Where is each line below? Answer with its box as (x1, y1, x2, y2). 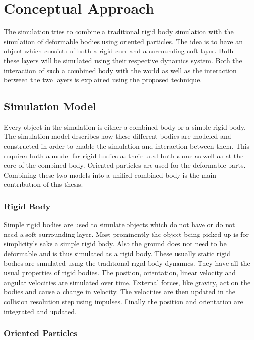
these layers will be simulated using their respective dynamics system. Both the (4, 55, 242, 65)
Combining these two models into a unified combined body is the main (4, 169, 217, 180)
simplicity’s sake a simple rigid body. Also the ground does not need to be (4, 238, 227, 249)
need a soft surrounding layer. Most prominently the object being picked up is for (4, 229, 249, 239)
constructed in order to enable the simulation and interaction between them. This (4, 141, 250, 151)
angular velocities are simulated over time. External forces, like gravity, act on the (4, 277, 251, 287)
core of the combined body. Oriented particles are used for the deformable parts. (4, 160, 246, 170)
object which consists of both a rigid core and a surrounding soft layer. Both (4, 46, 234, 56)
